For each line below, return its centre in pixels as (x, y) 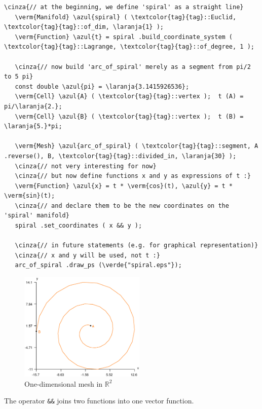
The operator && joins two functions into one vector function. (99, 401)
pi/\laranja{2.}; (33, 106)
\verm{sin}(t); (30, 196)
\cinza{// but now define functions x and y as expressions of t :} (133, 176)
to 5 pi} (19, 77)
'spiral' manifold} (37, 216)
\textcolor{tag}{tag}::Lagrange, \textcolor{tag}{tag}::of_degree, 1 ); (129, 47)
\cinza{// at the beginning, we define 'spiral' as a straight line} (124, 7)
